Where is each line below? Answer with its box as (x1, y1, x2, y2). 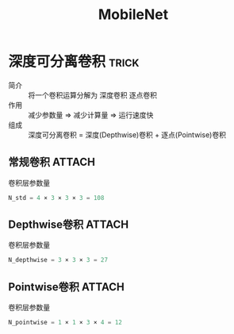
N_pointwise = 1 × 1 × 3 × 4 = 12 (8, 319, 123, 327)
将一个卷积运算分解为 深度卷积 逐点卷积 (28, 90, 157, 100)
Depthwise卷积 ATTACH (8, 218, 129, 232)
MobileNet (98, 6, 169, 24)
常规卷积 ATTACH (8, 155, 95, 169)
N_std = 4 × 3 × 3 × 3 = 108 (8, 194, 105, 202)
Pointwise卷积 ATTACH (8, 280, 125, 294)
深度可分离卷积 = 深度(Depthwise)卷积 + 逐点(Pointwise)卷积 (28, 129, 226, 140)
